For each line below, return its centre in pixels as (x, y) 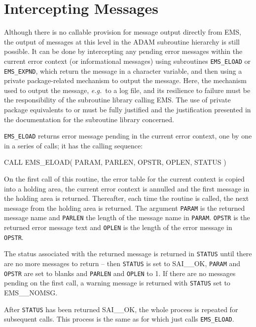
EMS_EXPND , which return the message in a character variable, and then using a (123, 70)
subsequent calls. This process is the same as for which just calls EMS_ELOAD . (119, 319)
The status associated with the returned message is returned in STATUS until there (128, 254)
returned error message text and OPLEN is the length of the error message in (118, 227)
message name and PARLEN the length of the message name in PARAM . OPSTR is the (127, 217)
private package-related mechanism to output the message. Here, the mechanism (125, 80)
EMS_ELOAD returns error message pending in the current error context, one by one (128, 136)
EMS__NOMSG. (31, 293)
